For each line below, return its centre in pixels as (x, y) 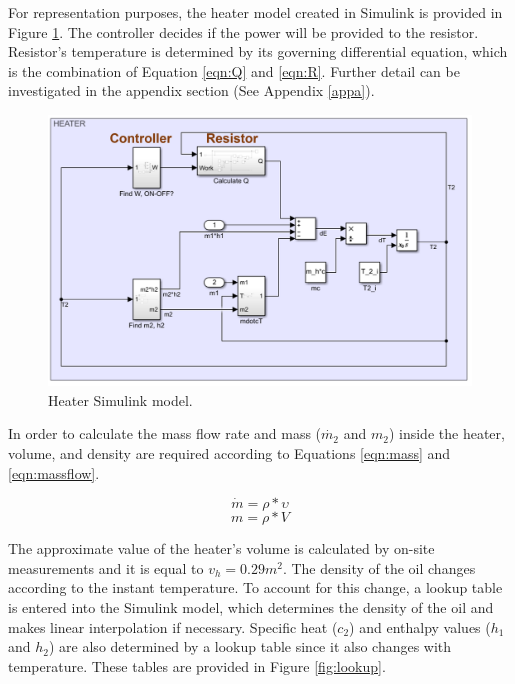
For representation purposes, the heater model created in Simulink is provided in (255, 12)
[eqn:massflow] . (54, 472)
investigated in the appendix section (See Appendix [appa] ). (191, 90)
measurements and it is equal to (106, 567)
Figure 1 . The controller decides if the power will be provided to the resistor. (243, 31)
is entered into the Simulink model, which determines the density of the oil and (251, 606)
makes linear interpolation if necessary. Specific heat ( (173, 626)
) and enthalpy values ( (420, 626)
